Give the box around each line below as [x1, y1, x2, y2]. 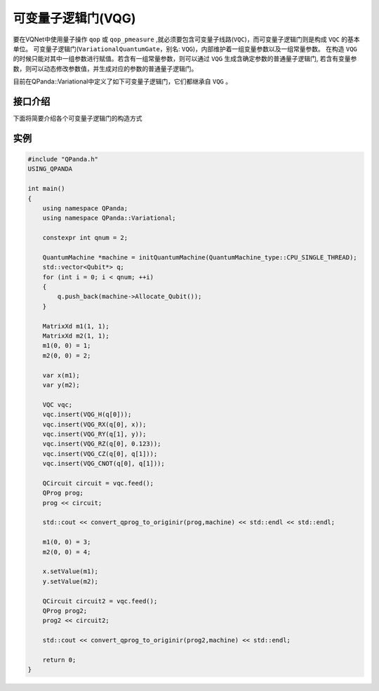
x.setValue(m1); [42, 568, 98, 575]
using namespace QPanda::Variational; [42, 214, 176, 222]
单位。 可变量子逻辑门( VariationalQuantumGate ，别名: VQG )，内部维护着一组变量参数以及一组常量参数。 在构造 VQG [13, 44, 358, 53]
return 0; [42, 656, 77, 664]
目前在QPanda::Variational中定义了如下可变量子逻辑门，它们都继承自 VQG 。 [13, 77, 232, 86]
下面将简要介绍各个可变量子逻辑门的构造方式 [13, 114, 142, 123]
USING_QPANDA [27, 165, 73, 173]
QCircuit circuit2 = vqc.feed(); [42, 597, 158, 605]
